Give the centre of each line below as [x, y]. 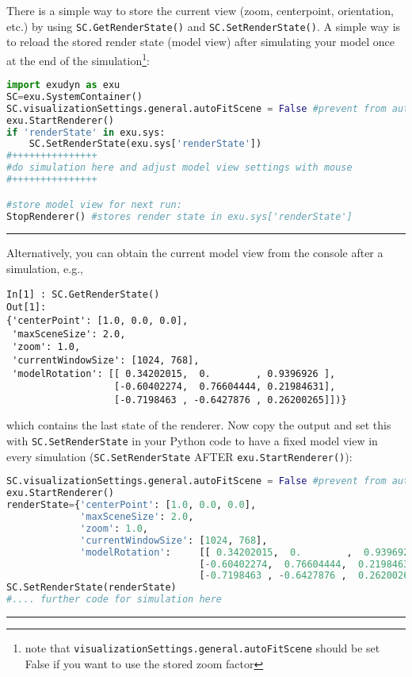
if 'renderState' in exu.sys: [86, 132]
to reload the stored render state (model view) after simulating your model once [201, 42]
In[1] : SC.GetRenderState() [83, 294]
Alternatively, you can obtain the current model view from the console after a [195, 253]
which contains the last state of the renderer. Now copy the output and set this [199, 425]
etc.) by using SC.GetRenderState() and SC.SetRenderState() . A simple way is [204, 26]
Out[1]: [27, 308]
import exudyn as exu [63, 85]
